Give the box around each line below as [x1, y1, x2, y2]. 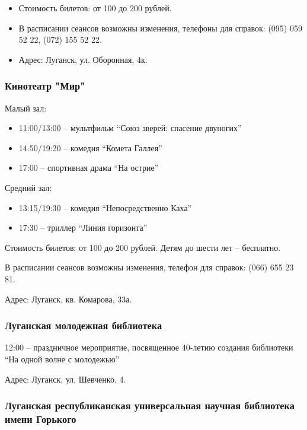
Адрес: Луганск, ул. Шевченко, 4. [5, 372, 126, 385]
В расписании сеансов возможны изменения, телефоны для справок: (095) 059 [18, 21, 302, 34]
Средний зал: [5, 181, 52, 193]
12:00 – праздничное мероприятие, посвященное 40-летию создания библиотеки [5, 341, 293, 353]
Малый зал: [5, 101, 47, 114]
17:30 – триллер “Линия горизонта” [18, 221, 148, 234]
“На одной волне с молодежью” [5, 352, 120, 365]
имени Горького [5, 411, 76, 426]
